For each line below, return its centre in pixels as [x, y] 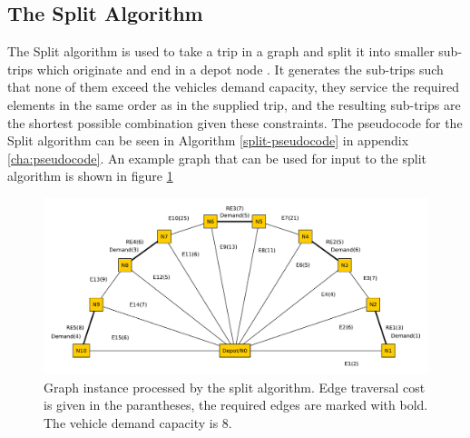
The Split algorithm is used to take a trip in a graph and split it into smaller [221, 51]
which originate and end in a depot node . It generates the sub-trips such [240, 69]
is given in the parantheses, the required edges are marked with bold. [236, 405]
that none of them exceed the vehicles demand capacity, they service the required [234, 87]
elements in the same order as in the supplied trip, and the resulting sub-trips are [234, 104]
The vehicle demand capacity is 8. [138, 422]
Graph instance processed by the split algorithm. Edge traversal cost [235, 387]
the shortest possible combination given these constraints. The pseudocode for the [235, 122]
